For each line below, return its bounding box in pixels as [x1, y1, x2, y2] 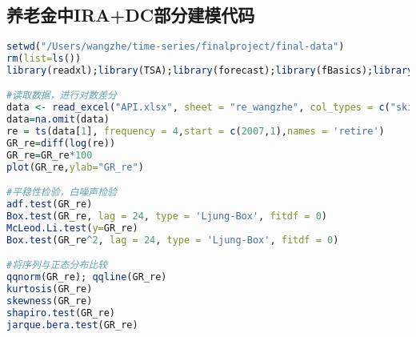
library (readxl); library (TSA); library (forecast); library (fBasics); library [6, 64, 414, 76]
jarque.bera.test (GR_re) [6, 319, 138, 331]
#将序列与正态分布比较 [6, 259, 108, 271]
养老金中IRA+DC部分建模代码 [6, 2, 255, 27]
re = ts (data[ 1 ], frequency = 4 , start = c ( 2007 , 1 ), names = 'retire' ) [6, 126, 385, 138]
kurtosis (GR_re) [6, 283, 93, 295]
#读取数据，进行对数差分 [6, 90, 117, 102]
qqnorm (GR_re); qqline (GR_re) [6, 271, 167, 283]
